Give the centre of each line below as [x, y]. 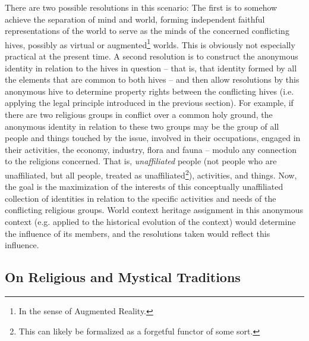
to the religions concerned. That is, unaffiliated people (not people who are [141, 161]
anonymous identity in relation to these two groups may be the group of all [142, 126]
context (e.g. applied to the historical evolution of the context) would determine [150, 221]
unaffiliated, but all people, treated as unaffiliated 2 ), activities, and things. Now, [151, 174]
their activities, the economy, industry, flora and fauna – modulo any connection [151, 149]
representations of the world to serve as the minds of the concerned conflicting [147, 31]
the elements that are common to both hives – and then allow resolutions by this [152, 79]
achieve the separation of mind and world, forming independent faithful [135, 19]
